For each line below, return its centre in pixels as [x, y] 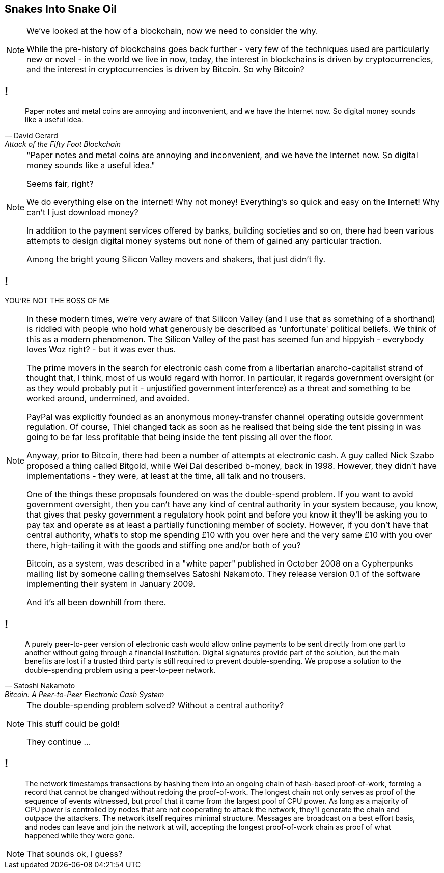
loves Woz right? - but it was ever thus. [101, 350]
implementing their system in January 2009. [111, 584]
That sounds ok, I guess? [75, 853]
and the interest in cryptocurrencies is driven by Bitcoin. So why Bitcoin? [165, 70]
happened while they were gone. [80, 835]
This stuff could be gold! [73, 723]
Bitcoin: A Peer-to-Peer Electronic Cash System [85, 694]
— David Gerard [31, 136]
